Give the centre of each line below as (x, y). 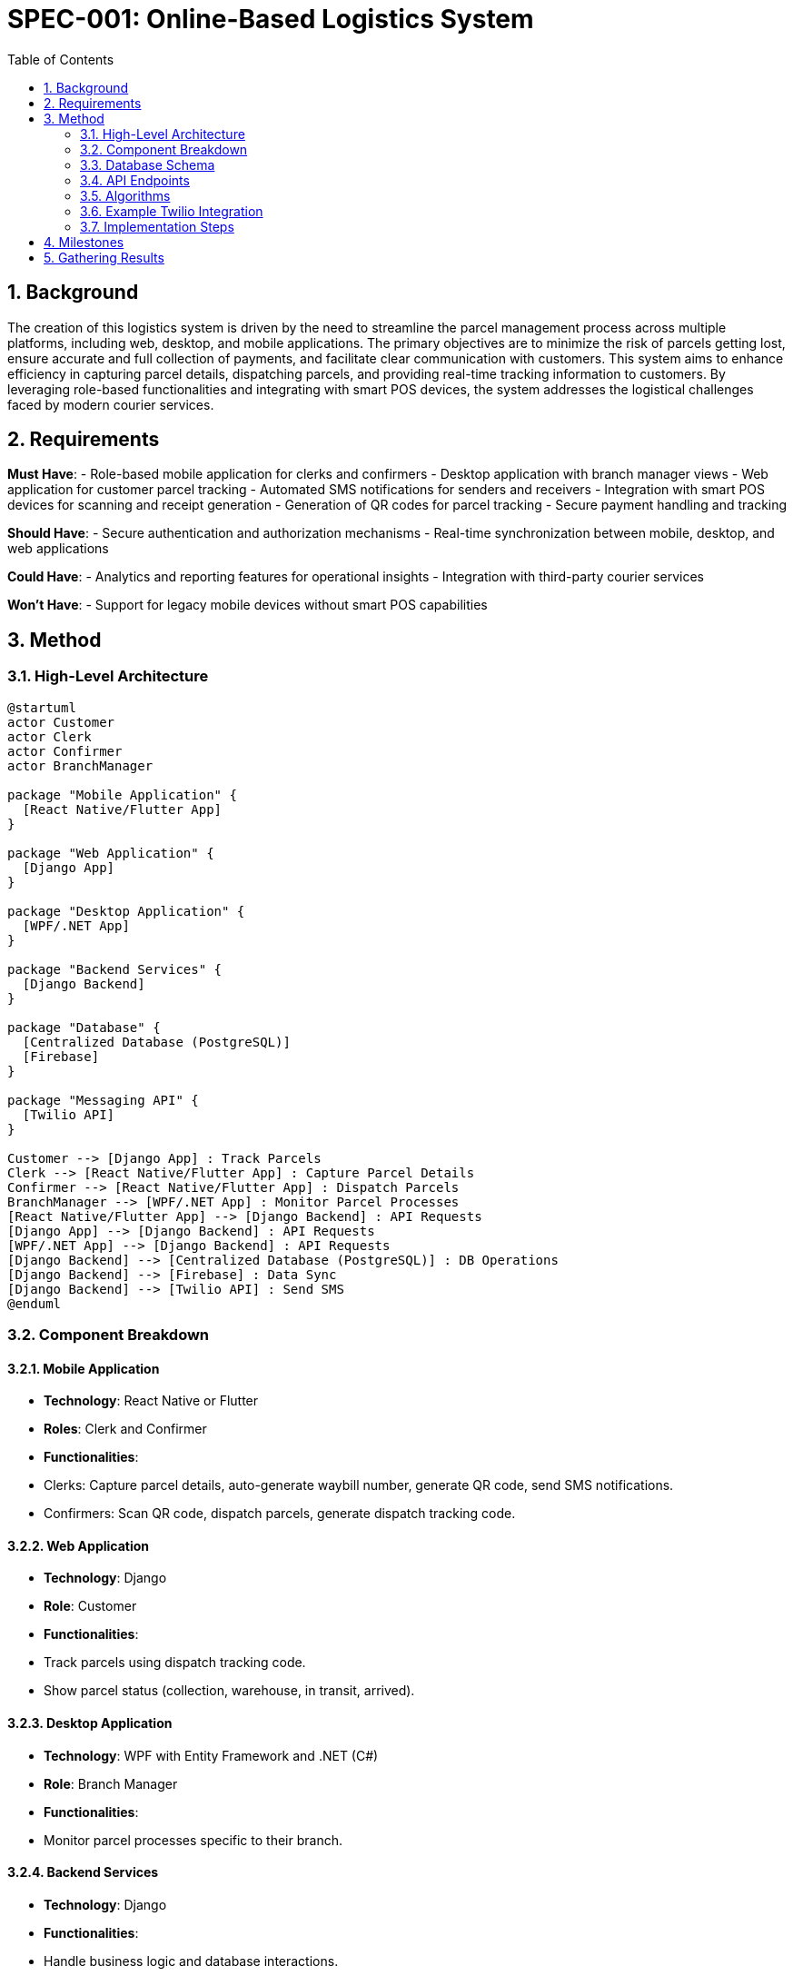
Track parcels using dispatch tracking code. (175, 1663)
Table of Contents (61, 59)
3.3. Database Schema (148, 164)
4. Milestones (84, 242)
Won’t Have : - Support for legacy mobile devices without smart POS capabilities (248, 605)
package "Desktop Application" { (126, 911)
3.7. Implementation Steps (157, 226)
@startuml (42, 707)
